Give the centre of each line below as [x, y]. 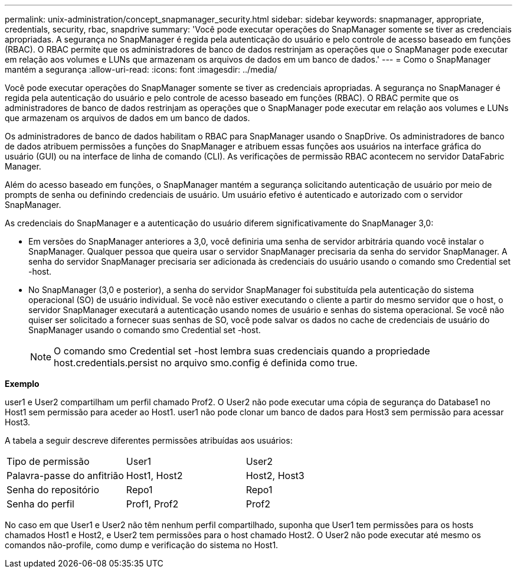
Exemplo [22, 384]
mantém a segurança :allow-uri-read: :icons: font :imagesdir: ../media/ [141, 69]
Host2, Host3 [275, 476]
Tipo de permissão [48, 461]
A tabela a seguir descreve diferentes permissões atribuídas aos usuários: [149, 440]
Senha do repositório [53, 490]
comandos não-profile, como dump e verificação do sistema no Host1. [142, 545]
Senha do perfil [40, 504]
